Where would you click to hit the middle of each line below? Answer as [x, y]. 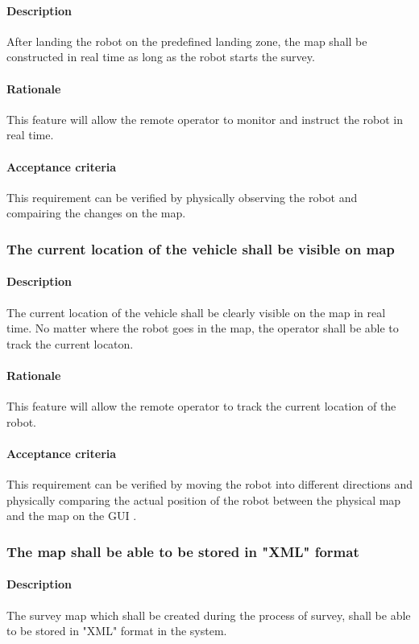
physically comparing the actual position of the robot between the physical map [204, 500]
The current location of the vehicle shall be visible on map [201, 248]
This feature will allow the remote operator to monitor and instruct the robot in [205, 119]
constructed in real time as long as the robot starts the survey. [161, 57]
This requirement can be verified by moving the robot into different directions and [210, 484]
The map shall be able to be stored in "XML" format [183, 551]
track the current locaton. [70, 343]
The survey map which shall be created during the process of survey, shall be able [209, 615]
